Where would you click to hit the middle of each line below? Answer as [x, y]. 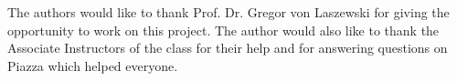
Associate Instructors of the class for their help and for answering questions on [228, 48]
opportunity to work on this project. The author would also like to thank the [223, 30]
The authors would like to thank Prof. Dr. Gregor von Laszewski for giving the [228, 12]
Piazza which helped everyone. [93, 65]
